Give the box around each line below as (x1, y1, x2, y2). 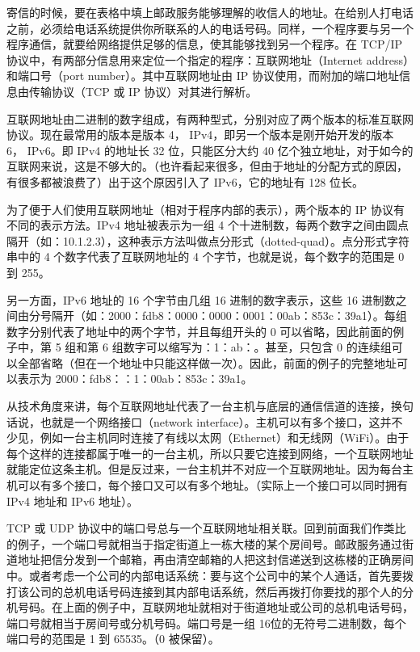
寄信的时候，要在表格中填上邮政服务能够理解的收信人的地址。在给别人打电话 (6, 4, 414, 20)
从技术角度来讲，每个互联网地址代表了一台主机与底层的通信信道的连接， (6, 398, 391, 414)
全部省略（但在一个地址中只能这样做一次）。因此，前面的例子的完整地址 (17, 354, 397, 371)
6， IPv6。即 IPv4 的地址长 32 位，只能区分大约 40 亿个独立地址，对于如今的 (6, 141, 414, 158)
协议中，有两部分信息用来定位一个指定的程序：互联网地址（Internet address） (6, 51, 409, 68)
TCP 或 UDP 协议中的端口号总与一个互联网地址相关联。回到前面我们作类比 (6, 519, 406, 536)
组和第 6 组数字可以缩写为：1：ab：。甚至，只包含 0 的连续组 (65, 339, 392, 355)
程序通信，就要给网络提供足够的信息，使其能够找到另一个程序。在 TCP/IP (6, 36, 402, 53)
